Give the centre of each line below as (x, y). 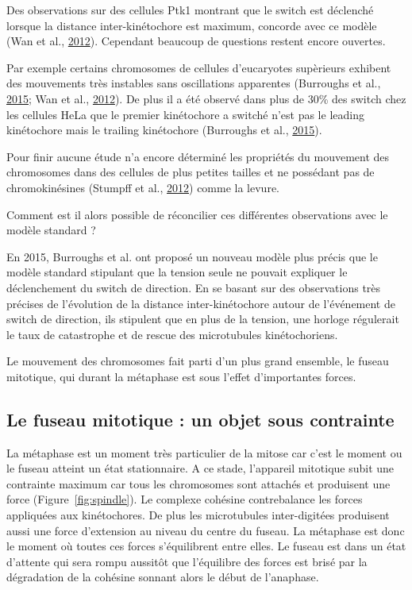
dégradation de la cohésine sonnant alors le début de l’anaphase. (163, 577)
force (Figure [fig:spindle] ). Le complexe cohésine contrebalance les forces (185, 499)
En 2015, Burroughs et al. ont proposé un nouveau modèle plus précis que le (192, 256)
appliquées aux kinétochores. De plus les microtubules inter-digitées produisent (198, 515)
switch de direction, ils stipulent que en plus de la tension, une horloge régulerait (203, 319)
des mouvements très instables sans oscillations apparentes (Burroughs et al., (194, 83)
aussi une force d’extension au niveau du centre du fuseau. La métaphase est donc (206, 530)
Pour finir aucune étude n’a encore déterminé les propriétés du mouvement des (198, 156)
